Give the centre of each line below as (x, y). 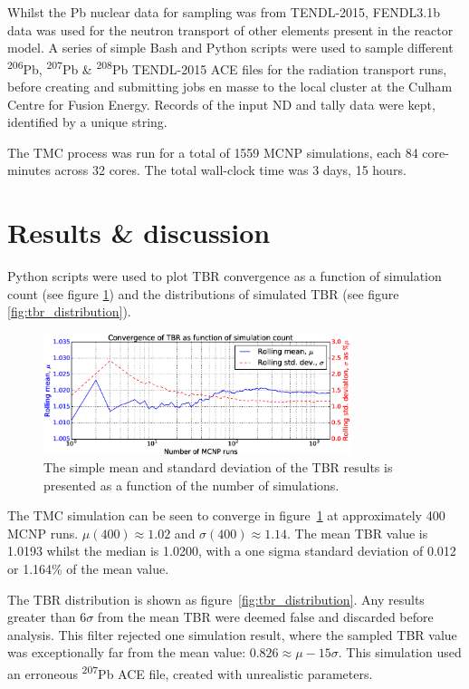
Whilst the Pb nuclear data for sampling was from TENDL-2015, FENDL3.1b (224, 12)
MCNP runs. (43, 533)
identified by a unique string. (87, 122)
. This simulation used (400, 652)
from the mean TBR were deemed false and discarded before (265, 617)
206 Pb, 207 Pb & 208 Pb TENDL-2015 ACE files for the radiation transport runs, (227, 67)
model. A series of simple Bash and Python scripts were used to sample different (230, 48)
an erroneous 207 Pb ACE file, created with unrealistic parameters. (190, 672)
